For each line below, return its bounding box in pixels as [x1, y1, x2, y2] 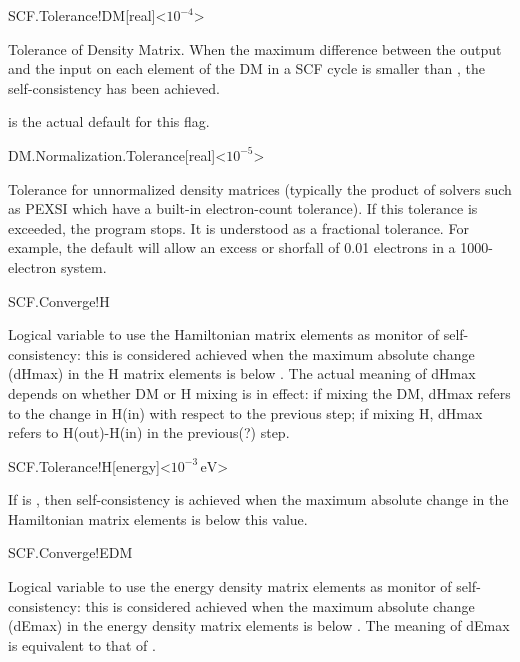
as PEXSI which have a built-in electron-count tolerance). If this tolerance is [8, 198, 478, 219]
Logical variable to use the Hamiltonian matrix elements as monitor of [8, 324, 440, 345]
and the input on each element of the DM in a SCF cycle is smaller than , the [8, 58, 485, 79]
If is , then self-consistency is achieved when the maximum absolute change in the [8, 489, 509, 510]
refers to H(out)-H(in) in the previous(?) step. [8, 422, 290, 443]
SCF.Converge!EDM [8, 542, 133, 563]
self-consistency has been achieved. [8, 77, 220, 98]
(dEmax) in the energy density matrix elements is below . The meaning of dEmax [8, 615, 510, 636]
